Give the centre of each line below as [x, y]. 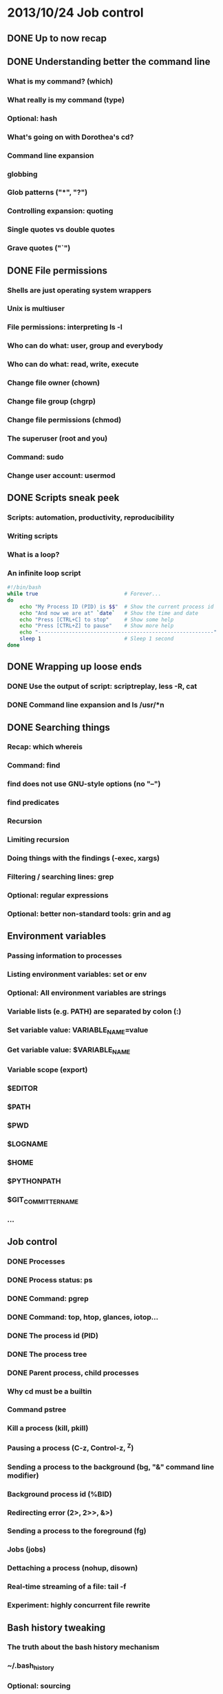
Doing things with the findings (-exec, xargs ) [84, 858]
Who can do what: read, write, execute [73, 364]
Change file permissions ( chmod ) [64, 419]
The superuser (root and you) [57, 438]
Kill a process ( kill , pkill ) [48, 1428]
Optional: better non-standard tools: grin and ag [89, 913]
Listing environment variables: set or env [77, 974]
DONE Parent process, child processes [73, 1373]
